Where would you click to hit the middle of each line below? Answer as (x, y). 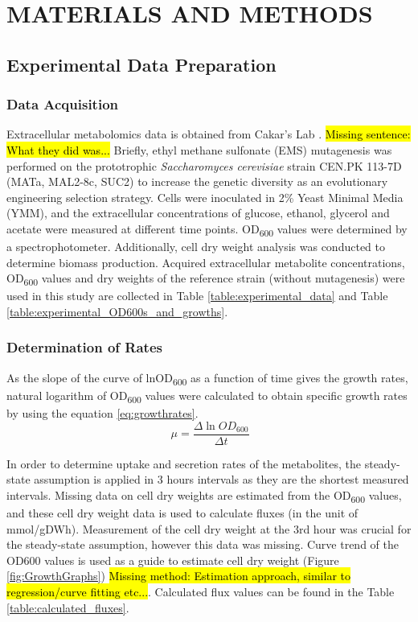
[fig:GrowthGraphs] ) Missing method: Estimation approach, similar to (179, 576)
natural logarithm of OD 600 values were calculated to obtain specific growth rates (207, 396)
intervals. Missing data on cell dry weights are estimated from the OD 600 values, (204, 496)
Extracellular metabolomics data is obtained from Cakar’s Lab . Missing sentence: (209, 134)
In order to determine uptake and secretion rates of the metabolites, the (184, 463)
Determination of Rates (84, 347)
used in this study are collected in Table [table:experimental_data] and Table (197, 296)
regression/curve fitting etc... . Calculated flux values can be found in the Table (201, 591)
